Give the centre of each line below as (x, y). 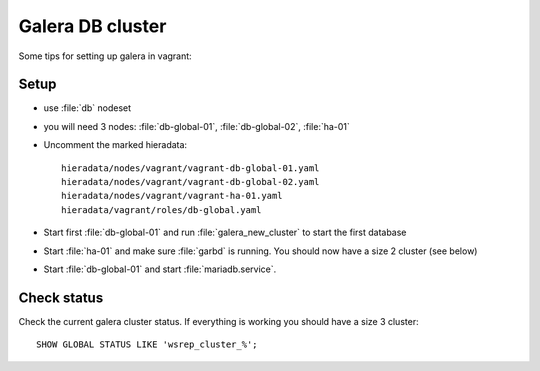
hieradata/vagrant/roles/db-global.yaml (161, 209)
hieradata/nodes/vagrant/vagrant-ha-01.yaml (172, 196)
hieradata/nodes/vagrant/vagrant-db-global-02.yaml (190, 182)
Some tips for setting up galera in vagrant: (105, 56)
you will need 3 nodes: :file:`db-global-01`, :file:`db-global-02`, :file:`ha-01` (196, 126)
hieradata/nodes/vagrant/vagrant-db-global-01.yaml (190, 168)
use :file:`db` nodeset (87, 108)
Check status (61, 297)
